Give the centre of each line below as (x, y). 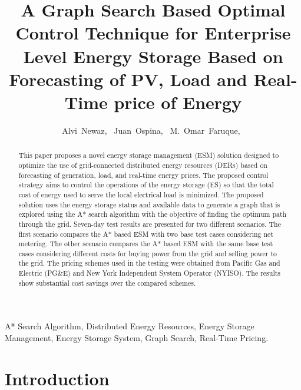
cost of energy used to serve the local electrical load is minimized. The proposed (141, 194)
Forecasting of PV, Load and (128, 79)
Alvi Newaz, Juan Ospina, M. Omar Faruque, (151, 130)
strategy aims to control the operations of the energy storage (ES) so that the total (146, 185)
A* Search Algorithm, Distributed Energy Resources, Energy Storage (130, 326)
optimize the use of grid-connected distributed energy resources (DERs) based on (143, 165)
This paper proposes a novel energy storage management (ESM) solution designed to (149, 155)
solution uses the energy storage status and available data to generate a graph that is (149, 204)
